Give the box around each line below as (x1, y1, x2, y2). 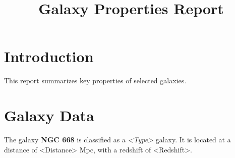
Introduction (4, 46, 94, 67)
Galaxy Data (4, 105, 94, 126)
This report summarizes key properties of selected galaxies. (4, 75, 187, 86)
